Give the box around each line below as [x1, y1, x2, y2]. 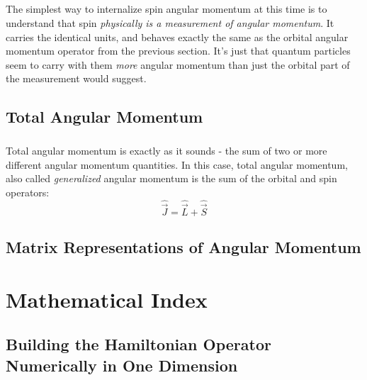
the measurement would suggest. [6, 71, 147, 86]
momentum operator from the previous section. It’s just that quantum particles [6, 43, 351, 58]
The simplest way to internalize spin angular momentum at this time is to [6, 1, 327, 16]
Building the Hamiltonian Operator [6, 333, 271, 355]
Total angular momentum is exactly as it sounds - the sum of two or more [6, 143, 327, 158]
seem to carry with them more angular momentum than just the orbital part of [6, 57, 350, 72]
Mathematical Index [6, 284, 208, 313]
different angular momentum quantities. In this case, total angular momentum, [6, 157, 348, 172]
